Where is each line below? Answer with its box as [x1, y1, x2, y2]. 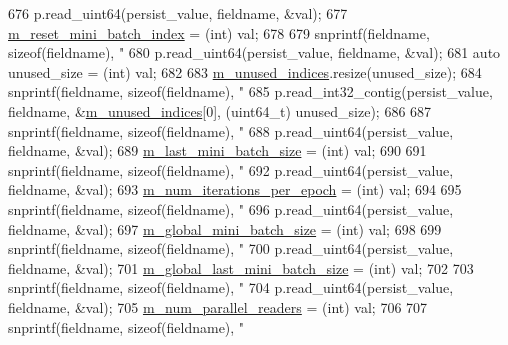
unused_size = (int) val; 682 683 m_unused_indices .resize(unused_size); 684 [8, 61, 482, 82]
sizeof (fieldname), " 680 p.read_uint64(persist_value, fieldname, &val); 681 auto [8, 42, 501, 63]
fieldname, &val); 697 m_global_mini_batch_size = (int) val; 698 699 [8, 218, 442, 239]
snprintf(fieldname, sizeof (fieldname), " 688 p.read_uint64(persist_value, [8, 120, 454, 141]
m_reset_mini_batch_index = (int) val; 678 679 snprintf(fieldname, [8, 22, 430, 43]
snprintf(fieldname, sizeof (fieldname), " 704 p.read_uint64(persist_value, [8, 277, 454, 298]
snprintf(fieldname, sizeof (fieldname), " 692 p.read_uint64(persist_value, [8, 159, 454, 180]
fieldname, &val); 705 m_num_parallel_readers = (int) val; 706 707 [8, 296, 428, 317]
